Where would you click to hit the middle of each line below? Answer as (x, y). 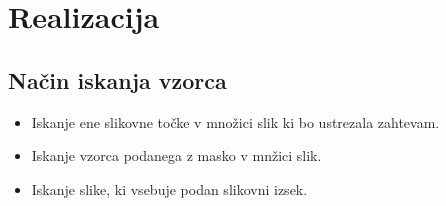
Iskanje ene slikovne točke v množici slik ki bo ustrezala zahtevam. (235, 121)
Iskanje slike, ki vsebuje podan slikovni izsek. (169, 188)
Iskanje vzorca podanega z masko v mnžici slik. (176, 155)
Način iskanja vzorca (117, 79)
